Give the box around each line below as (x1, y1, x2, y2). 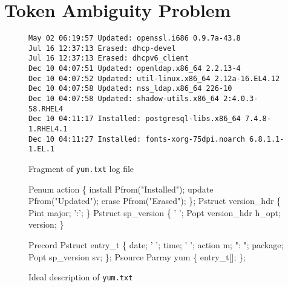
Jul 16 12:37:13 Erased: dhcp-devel (28, 44, 176, 53)
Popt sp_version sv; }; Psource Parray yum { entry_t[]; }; (28, 250, 246, 263)
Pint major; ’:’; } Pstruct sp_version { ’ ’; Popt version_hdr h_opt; (28, 206, 281, 219)
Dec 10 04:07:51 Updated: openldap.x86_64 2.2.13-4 (28, 64, 241, 73)
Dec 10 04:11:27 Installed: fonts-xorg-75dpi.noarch (28, 134, 245, 143)
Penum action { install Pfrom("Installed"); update (28, 182, 214, 195)
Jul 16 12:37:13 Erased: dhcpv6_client (28, 54, 189, 63)
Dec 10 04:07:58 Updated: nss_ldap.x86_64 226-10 (28, 84, 232, 93)
